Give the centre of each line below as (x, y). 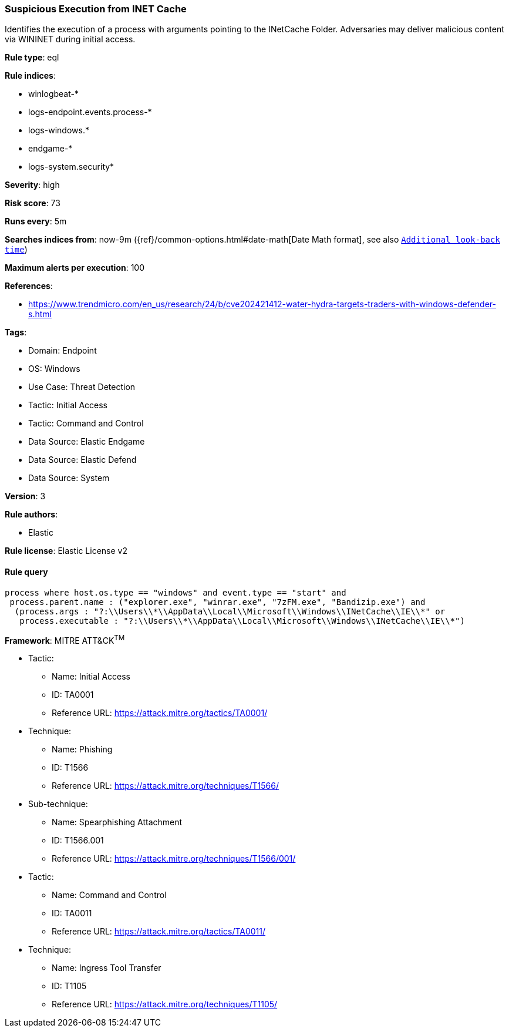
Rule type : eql (32, 58)
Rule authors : (31, 515)
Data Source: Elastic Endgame (87, 442)
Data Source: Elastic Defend (82, 460)
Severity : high (32, 185)
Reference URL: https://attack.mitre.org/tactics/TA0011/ (159, 932)
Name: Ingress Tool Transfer (107, 968)
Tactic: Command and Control (86, 423)
